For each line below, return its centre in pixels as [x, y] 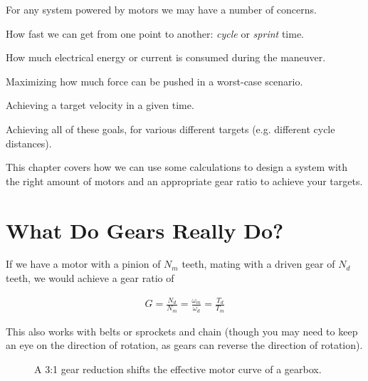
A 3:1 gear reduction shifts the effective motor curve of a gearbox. [178, 369]
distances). [29, 143]
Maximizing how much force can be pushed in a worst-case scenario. [154, 81]
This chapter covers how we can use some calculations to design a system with [177, 167]
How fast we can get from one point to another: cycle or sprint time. [155, 33]
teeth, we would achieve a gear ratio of [90, 278]
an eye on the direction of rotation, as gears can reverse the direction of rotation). [184, 345]
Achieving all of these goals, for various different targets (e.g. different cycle [170, 129]
